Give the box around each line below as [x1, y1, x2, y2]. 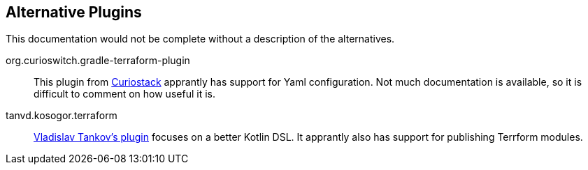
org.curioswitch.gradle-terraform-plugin [6, 54, 190, 67]
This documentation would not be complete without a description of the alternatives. [6, 33, 395, 45]
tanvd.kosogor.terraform [6, 109, 117, 122]
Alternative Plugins [6, 3, 142, 21]
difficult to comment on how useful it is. [34, 88, 215, 100]
